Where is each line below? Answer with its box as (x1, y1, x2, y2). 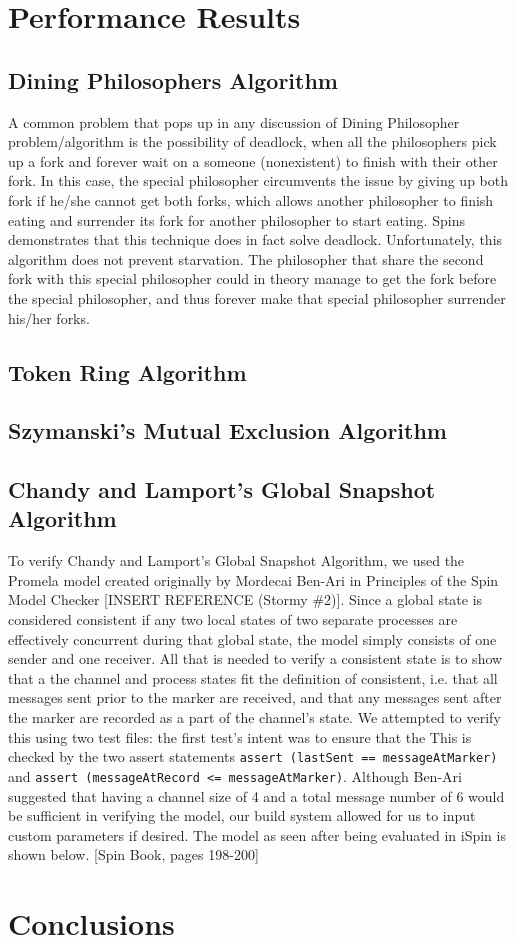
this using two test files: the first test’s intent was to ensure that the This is (8, 726, 472, 747)
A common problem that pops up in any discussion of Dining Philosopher (8, 111, 460, 132)
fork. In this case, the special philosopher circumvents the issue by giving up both (8, 170, 508, 191)
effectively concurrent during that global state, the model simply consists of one (8, 628, 497, 649)
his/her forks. (8, 307, 90, 328)
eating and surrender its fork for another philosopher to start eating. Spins (8, 209, 465, 230)
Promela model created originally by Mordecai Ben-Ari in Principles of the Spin (8, 569, 499, 590)
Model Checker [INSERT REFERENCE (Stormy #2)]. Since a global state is (8, 589, 483, 610)
